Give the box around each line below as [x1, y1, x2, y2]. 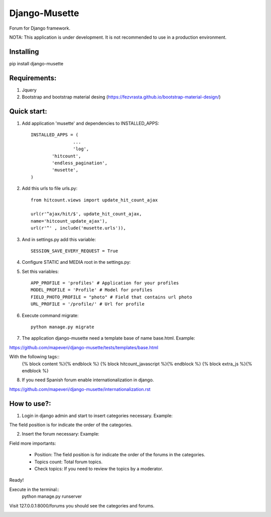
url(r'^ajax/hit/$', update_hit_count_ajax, [31, 211, 143, 217]
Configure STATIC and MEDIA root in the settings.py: [22, 259, 131, 265]
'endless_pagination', [52, 160, 108, 166]
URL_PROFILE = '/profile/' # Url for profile [31, 301, 145, 307]
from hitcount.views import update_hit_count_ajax [31, 197, 158, 203]
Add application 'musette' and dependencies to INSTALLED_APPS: [22, 121, 160, 127]
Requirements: [9, 73, 57, 82]
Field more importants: [9, 440, 56, 446]
